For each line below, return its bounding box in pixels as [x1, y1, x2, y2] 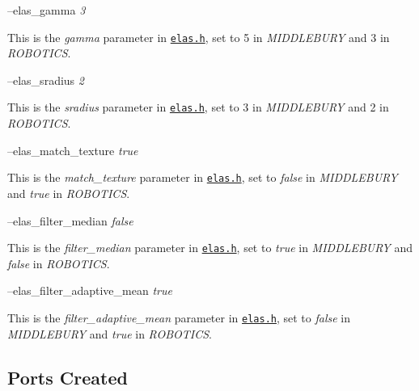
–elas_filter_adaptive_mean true [7, 282, 172, 299]
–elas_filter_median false [7, 212, 133, 229]
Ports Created [7, 364, 128, 389]
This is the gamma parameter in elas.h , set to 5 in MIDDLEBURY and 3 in [7, 28, 390, 45]
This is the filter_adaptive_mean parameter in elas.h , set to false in [7, 309, 351, 326]
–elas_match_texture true [7, 141, 138, 158]
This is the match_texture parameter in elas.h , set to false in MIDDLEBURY [7, 169, 398, 186]
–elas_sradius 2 [7, 71, 84, 88]
